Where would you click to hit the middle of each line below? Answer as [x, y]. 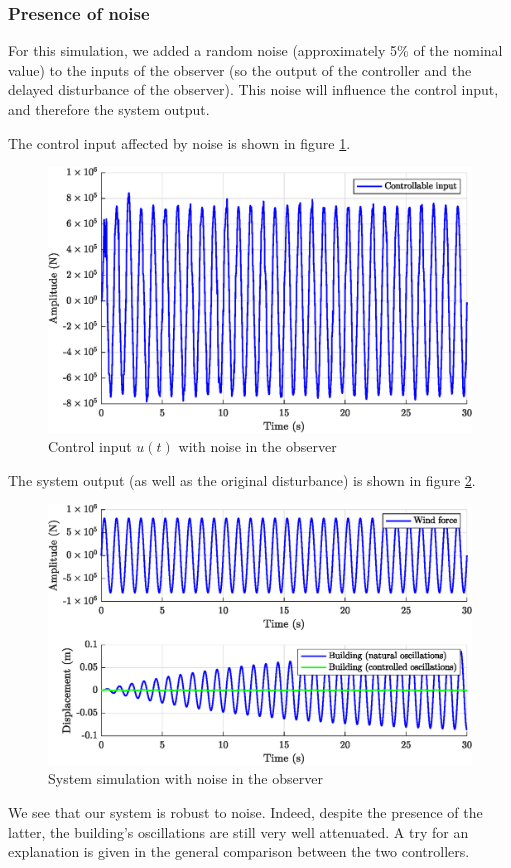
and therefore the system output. [109, 109]
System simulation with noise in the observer [185, 778]
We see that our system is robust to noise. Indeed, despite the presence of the [245, 812]
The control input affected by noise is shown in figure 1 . [179, 142]
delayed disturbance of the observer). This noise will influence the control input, [253, 89]
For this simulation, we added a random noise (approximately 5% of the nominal [255, 50]
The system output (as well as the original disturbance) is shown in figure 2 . [242, 479]
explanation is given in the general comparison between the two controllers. [239, 851]
